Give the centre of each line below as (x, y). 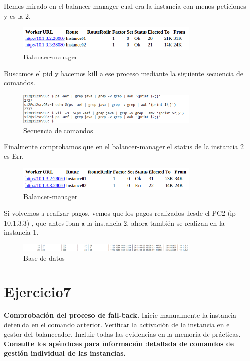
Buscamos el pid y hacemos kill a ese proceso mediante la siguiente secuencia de (124, 73)
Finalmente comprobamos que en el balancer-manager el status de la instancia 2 (124, 146)
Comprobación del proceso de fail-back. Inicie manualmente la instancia (120, 315)
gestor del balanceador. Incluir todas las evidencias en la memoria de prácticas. (122, 334)
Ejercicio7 (38, 292)
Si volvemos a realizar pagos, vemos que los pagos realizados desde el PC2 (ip (120, 213)
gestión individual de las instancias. (65, 353)
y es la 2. (17, 15)
